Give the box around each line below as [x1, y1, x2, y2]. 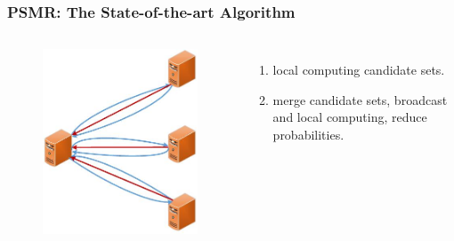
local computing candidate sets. [272, 60, 445, 79]
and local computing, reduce [272, 108, 427, 126]
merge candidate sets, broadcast [272, 90, 448, 108]
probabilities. [272, 125, 345, 143]
